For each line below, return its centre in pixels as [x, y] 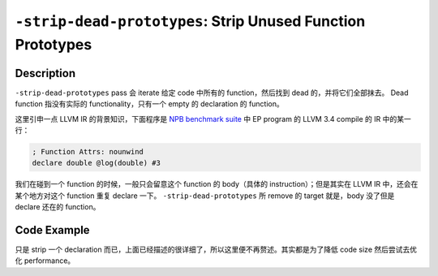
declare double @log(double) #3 [97, 163]
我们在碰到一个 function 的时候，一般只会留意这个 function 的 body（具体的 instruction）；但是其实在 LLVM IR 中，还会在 [217, 184]
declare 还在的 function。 [58, 207]
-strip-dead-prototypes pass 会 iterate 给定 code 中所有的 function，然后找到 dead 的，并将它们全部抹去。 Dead [212, 93]
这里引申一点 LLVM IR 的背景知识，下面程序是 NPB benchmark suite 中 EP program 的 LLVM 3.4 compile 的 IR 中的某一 [213, 119]
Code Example [52, 230]
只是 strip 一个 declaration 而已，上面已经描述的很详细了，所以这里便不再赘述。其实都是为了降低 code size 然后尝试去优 [216, 250]
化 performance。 [45, 261]
